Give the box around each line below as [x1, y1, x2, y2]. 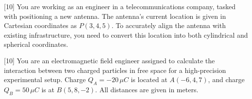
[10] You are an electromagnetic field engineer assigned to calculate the [4, 55, 215, 65]
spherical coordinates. [4, 39, 68, 49]
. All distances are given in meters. [95, 84, 199, 94]
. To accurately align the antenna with [111, 20, 226, 30]
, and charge [208, 74, 245, 85]
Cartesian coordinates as [4, 20, 77, 30]
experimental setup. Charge [4, 74, 86, 85]
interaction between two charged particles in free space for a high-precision [4, 65, 226, 75]
